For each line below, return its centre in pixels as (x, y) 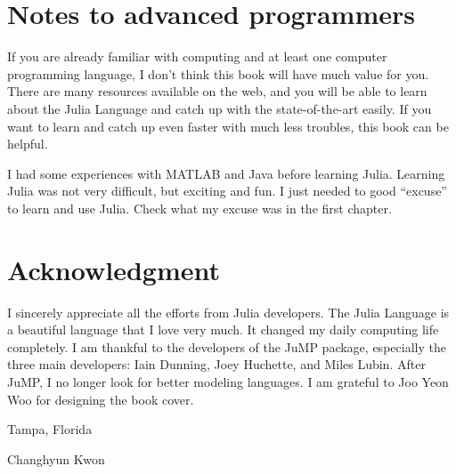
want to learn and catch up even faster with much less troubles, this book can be (228, 126)
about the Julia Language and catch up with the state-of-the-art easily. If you (220, 108)
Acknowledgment (114, 269)
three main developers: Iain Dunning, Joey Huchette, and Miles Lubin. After (216, 364)
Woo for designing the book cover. (101, 399)
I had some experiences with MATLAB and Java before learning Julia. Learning (226, 173)
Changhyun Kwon (56, 458)
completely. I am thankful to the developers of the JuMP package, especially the (227, 346)
